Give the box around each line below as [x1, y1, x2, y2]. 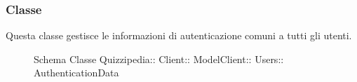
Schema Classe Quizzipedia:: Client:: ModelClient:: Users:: [34, 51, 284, 66]
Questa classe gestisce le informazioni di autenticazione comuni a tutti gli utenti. [6, 28, 352, 43]
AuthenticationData [34, 65, 119, 80]
